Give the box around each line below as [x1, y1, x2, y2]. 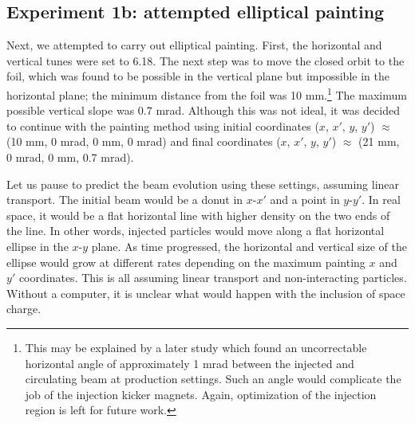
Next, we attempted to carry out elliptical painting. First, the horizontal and [6, 37, 382, 53]
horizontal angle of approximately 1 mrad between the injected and [25, 354, 354, 371]
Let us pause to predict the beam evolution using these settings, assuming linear [6, 175, 400, 192]
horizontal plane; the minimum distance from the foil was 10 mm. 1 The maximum [6, 84, 407, 103]
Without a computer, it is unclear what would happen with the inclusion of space [6, 284, 405, 301]
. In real [362, 191, 401, 208]
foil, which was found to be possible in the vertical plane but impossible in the [6, 68, 389, 84]
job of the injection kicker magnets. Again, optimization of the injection [25, 386, 377, 402]
